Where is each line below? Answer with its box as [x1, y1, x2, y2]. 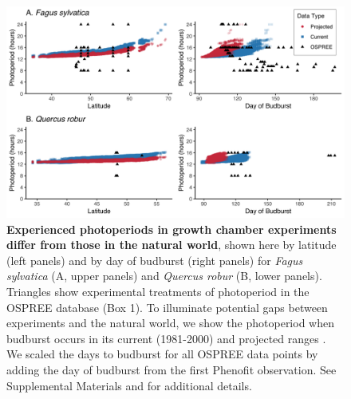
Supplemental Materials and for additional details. [6, 377, 252, 393]
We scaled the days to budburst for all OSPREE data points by [6, 346, 318, 362]
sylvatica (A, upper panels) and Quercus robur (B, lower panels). [6, 267, 322, 284]
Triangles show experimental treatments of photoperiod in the [6, 282, 310, 299]
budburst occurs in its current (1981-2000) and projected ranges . [6, 330, 326, 346]
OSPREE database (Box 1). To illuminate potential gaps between [6, 298, 328, 315]
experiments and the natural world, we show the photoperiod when [6, 314, 334, 331]
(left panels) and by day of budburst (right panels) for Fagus [6, 251, 303, 268]
